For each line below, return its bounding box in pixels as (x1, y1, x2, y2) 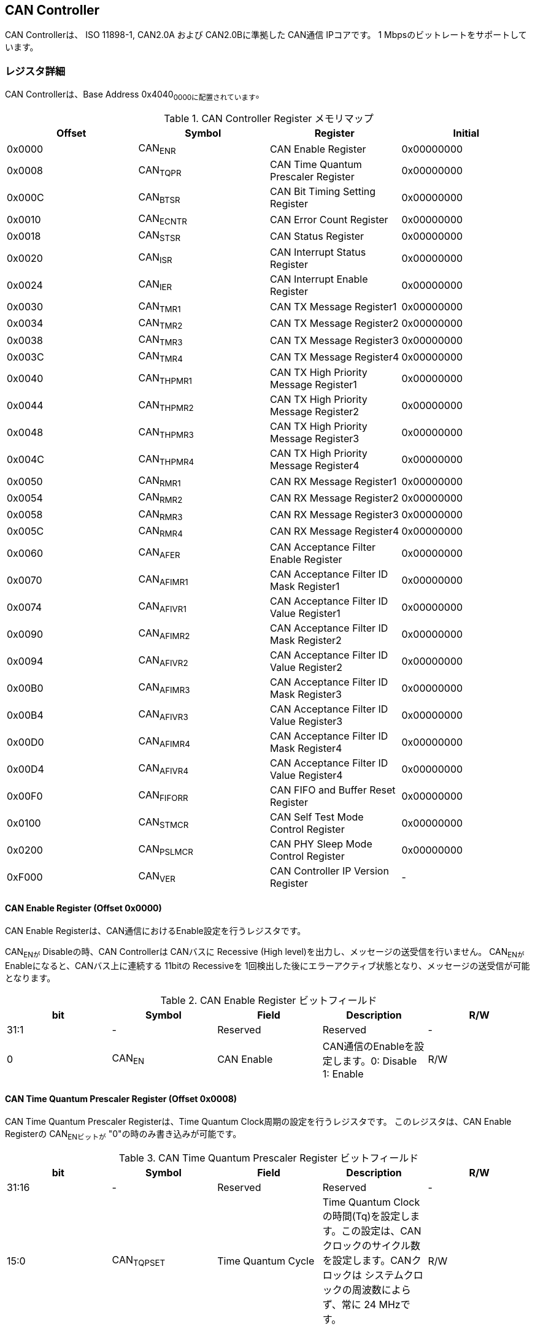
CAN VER (138, 870, 175, 884)
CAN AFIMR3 (138, 681, 190, 695)
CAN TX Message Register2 (270, 317, 399, 330)
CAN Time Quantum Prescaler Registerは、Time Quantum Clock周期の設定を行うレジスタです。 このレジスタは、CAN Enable (5, 1116, 512, 1127)
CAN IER (138, 277, 172, 293)
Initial (453, 126, 480, 139)
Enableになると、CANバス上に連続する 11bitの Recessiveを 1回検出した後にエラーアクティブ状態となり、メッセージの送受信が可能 (5, 960, 530, 971)
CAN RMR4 (138, 524, 183, 539)
